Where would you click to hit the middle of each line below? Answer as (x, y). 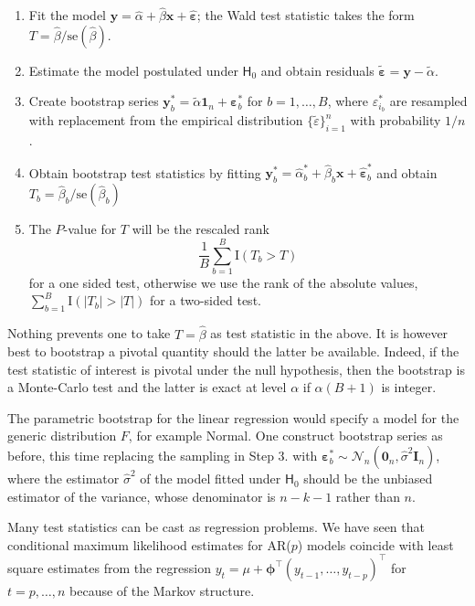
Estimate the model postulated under (133, 70)
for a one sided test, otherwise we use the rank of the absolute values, (223, 282)
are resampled (428, 101)
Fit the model (67, 15)
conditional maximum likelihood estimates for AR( (149, 544)
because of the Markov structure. (162, 590)
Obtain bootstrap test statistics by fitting (145, 172)
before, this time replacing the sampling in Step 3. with (163, 456)
